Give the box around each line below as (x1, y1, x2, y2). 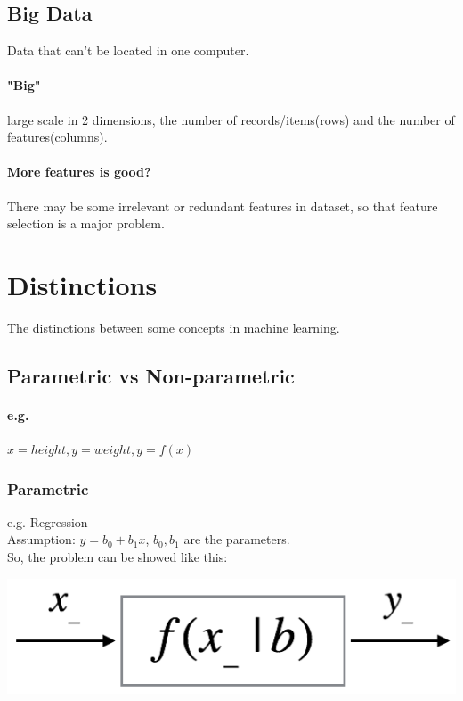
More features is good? (7, 162, 151, 181)
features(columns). (7, 128, 108, 146)
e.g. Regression (7, 512, 88, 531)
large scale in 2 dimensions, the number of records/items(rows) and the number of (7, 110, 455, 128)
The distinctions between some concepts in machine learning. (7, 318, 340, 336)
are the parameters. (183, 530, 290, 548)
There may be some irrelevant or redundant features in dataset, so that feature (7, 196, 438, 215)
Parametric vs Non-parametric (7, 361, 295, 389)
